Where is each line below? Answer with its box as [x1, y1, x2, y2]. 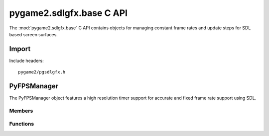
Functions [9, 121, 34, 128]
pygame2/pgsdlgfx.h [18, 69, 66, 75]
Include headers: [9, 58, 44, 64]
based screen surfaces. [9, 31, 58, 37]
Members [9, 107, 33, 114]
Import [9, 45, 31, 53]
